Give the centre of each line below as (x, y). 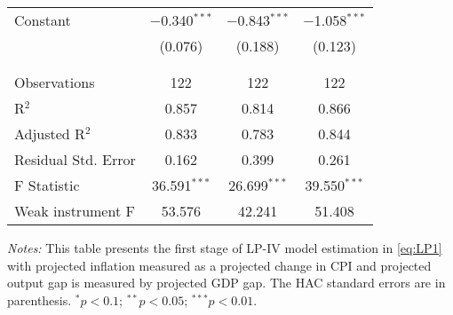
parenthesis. (40, 299)
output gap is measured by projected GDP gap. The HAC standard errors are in (226, 283)
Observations (55, 82)
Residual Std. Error (75, 159)
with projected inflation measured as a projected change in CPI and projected (219, 265)
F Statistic (47, 185)
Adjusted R (50, 134)
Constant (43, 20)
